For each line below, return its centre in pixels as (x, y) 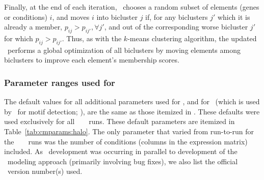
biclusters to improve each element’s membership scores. (92, 60)
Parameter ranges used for (60, 82)
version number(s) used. (45, 171)
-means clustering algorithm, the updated (192, 38)
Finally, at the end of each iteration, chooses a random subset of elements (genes (132, 7)
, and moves (71, 17)
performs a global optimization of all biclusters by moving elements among (124, 50)
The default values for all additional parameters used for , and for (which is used (132, 101)
